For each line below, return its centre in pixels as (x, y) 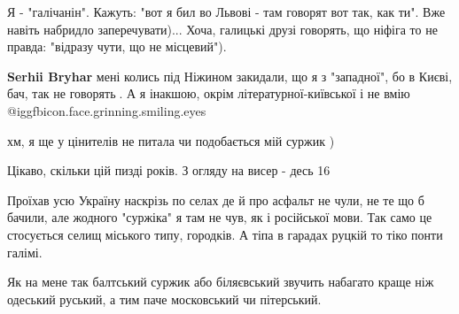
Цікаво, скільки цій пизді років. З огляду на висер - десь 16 (169, 170)
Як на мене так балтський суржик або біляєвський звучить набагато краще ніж (221, 282)
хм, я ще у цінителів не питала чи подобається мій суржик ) (171, 140)
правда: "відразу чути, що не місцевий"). (117, 46)
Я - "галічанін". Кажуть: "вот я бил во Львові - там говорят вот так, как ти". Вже (226, 11)
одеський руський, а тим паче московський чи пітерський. (164, 299)
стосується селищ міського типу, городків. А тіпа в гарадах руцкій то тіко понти (225, 234)
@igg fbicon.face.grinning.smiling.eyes (107, 110)
